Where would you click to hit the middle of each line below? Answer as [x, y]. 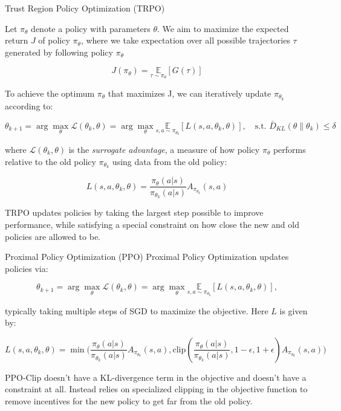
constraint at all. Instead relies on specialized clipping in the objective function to [156, 389]
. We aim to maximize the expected [223, 28]
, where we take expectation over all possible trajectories [185, 40]
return [17, 40]
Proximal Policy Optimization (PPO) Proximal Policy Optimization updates [147, 257]
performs [289, 150]
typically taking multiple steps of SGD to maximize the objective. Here [137, 310]
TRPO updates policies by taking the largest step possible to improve [134, 212]
